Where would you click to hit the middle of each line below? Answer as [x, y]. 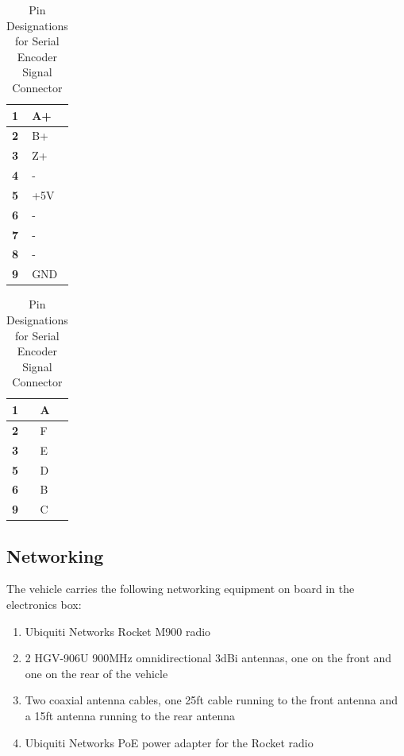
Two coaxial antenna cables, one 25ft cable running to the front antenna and [211, 700]
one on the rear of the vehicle [96, 673]
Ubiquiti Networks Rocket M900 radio [118, 631]
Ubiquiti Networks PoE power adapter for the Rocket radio [169, 742]
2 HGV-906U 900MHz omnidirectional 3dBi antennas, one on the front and [208, 658]
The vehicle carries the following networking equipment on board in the [181, 589]
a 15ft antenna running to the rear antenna [130, 716]
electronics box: [44, 605]
